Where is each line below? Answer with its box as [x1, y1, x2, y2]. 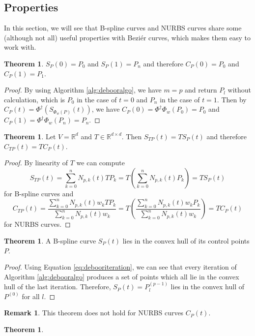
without [227, 85, 252, 95]
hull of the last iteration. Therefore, [4, 281, 111, 292]
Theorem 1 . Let [4, 131, 56, 141]
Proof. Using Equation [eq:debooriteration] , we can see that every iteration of [4, 262, 237, 272]
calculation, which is [4, 94, 65, 104]
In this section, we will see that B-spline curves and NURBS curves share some [4, 23, 242, 33]
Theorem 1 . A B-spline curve [4, 235, 96, 245]
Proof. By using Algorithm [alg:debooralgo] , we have [4, 85, 162, 95]
